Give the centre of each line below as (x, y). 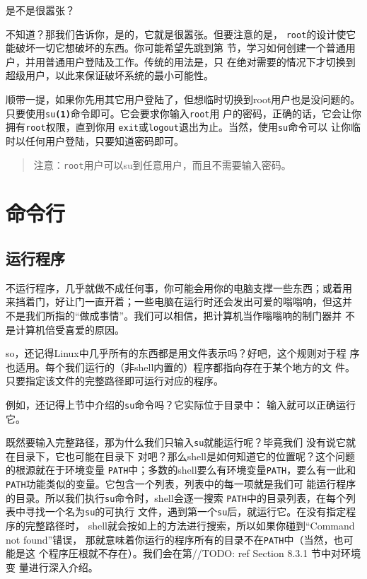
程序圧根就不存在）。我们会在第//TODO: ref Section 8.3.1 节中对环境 (204, 553)
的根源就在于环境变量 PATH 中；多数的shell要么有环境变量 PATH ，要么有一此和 (181, 470)
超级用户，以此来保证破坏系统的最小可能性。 (110, 75)
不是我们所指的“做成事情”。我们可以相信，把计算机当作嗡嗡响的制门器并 (174, 315)
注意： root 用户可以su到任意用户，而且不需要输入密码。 (162, 164)
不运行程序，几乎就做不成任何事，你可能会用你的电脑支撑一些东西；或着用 (179, 287)
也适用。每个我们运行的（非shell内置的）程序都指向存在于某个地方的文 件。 (180, 367)
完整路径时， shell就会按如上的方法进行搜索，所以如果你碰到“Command (190, 526)
